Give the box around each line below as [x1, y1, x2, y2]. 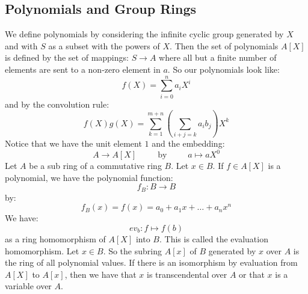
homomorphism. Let [5, 244, 79, 257]
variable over [5, 280, 52, 292]
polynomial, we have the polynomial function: [5, 171, 173, 183]
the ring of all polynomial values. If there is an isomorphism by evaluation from [5, 256, 298, 269]
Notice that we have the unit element [5, 137, 142, 150]
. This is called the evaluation [159, 232, 268, 245]
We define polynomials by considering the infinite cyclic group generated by [5, 28, 284, 40]
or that [239, 268, 265, 280]
